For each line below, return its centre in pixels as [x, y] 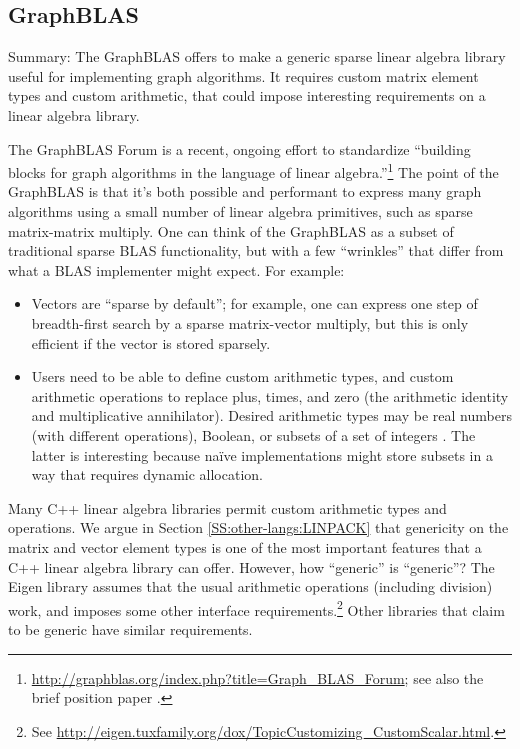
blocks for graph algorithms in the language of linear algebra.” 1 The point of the [253, 170]
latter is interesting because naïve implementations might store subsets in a [262, 454]
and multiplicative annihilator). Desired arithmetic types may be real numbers [271, 415]
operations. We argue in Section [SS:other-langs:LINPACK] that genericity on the [258, 527]
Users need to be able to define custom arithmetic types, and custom [242, 376]
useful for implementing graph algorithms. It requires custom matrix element [243, 75]
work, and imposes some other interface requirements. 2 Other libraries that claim [256, 608]
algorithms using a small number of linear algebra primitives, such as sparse [240, 211]
